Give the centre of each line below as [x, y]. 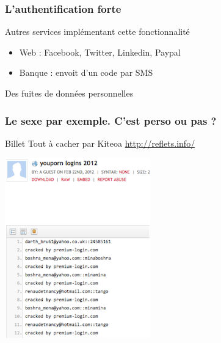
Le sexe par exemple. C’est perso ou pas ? [111, 120]
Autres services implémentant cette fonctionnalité [97, 31]
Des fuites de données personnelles [69, 93]
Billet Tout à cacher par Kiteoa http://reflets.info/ [100, 143]
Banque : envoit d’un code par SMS [86, 72]
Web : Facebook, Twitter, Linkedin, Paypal [100, 52]
